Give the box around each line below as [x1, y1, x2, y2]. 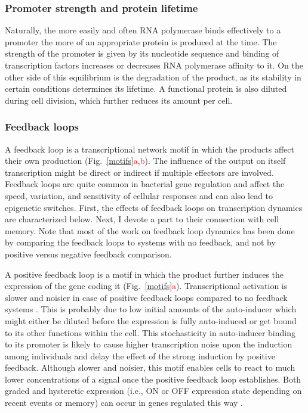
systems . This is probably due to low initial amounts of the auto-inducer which [5, 303, 297, 315]
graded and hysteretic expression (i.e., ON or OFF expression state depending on [5, 384, 302, 397]
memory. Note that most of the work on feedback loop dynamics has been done [5, 224, 295, 237]
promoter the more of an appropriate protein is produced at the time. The [5, 35, 277, 48]
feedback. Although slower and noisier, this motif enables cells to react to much [5, 361, 295, 374]
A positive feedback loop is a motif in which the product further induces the [5, 268, 284, 280]
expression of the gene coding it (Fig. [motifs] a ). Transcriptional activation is [5, 280, 288, 292]
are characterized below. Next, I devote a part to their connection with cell [5, 213, 279, 225]
